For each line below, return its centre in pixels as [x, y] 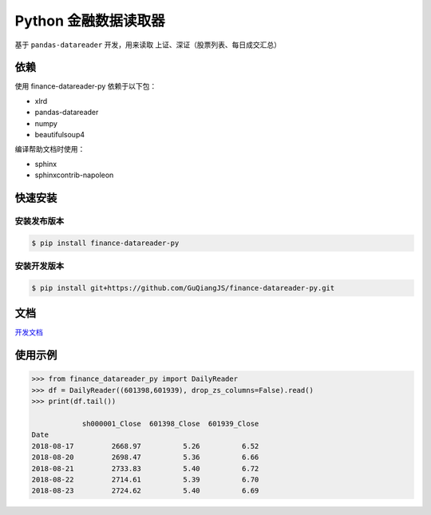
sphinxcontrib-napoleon [74, 175]
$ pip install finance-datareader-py [105, 243]
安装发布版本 [40, 221]
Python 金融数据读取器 [90, 21]
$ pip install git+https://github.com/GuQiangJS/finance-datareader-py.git [183, 288]
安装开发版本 [40, 266]
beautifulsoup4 [60, 135]
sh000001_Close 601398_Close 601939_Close [170, 424]
